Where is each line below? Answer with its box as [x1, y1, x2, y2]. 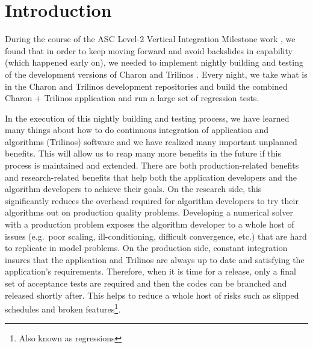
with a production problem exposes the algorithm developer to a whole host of [5, 218, 294, 231]
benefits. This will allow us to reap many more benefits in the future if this [5, 147, 282, 160]
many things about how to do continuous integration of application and [5, 123, 269, 136]
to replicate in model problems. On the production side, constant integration [5, 241, 288, 254]
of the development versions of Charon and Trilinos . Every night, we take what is [5, 67, 308, 80]
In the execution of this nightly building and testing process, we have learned [5, 111, 290, 124]
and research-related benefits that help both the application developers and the [5, 170, 297, 183]
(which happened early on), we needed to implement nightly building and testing [5, 56, 303, 69]
